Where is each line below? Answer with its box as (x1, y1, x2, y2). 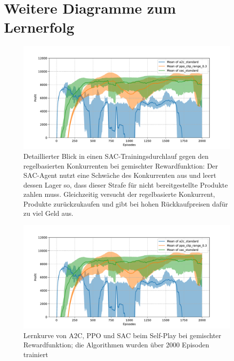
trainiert (23, 349, 48, 359)
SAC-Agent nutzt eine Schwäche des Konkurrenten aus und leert (23, 170, 216, 180)
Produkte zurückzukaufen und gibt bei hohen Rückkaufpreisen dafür (23, 198, 228, 209)
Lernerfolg (4, 17, 75, 37)
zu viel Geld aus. (23, 208, 74, 218)
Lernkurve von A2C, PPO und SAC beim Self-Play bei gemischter (23, 330, 221, 340)
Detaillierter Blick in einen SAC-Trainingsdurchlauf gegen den (23, 151, 209, 161)
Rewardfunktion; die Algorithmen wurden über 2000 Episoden (23, 340, 210, 350)
